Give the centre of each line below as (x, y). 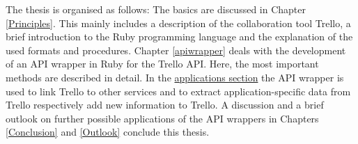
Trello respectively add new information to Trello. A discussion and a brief (165, 105)
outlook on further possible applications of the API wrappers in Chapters (162, 118)
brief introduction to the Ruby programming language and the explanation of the (179, 37)
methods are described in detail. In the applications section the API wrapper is (175, 77)
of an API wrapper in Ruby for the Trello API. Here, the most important (162, 64)
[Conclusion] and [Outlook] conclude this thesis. (108, 132)
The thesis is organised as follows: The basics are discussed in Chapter (156, 9)
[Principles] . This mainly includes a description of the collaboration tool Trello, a (178, 23)
